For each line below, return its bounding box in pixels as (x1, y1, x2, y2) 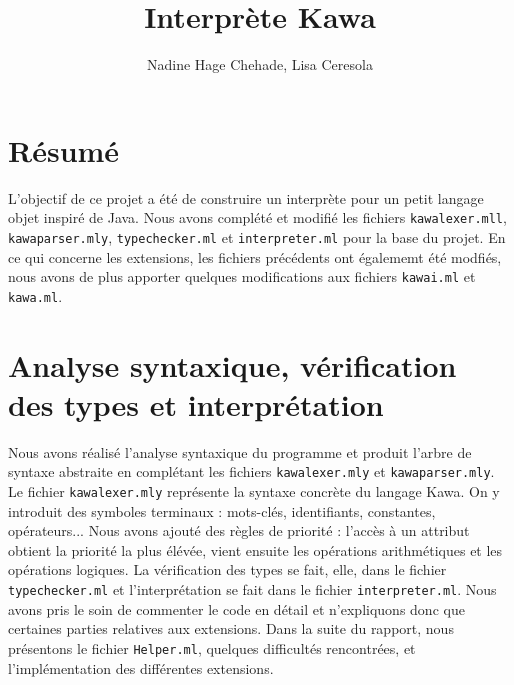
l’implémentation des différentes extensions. (8, 657, 274, 678)
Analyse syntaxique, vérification (8, 344, 457, 385)
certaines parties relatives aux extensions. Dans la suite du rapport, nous (8, 618, 454, 639)
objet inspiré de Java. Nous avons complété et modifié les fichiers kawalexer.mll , (8, 207, 507, 228)
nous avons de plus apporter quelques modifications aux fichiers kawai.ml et (8, 266, 476, 287)
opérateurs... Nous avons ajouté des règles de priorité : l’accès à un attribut (8, 520, 470, 541)
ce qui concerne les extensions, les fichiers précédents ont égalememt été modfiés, (8, 246, 502, 267)
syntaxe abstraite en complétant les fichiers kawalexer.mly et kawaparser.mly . (8, 461, 495, 482)
